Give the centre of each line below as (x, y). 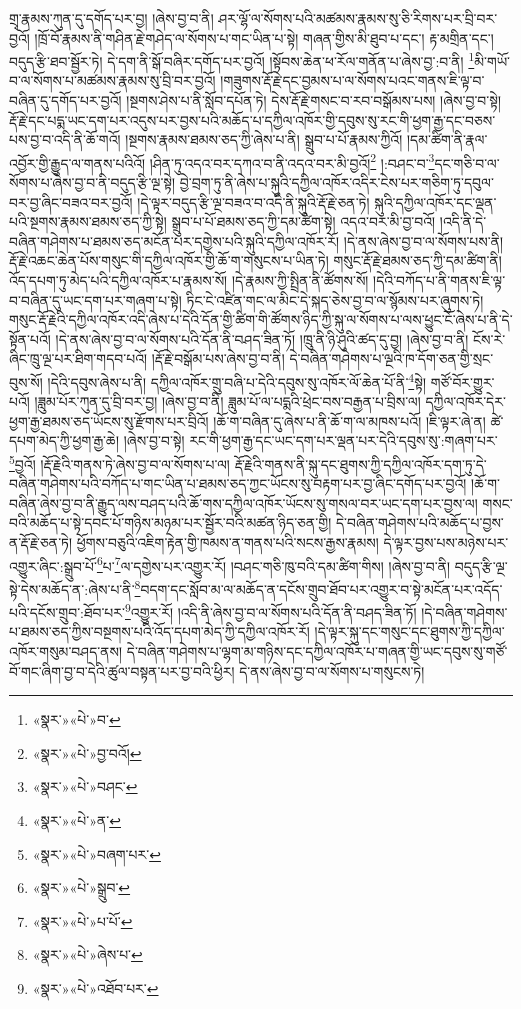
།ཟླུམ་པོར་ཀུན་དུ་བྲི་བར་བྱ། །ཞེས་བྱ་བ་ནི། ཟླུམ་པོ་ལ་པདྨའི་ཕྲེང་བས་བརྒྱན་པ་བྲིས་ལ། (227, 401)
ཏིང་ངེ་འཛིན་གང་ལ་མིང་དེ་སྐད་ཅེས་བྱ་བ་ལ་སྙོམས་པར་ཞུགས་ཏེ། (335, 299)
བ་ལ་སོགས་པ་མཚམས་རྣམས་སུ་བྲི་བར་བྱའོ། (112, 80)
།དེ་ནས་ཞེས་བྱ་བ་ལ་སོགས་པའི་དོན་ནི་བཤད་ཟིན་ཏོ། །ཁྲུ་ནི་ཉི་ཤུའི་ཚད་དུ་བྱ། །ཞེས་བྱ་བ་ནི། (262, 338)
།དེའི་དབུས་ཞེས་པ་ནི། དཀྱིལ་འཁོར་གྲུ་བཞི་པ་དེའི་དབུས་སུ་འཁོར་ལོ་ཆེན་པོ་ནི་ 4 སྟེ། (237, 380)
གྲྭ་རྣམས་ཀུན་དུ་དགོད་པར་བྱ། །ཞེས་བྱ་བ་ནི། (111, 18)
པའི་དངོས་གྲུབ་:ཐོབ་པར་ (67, 611)
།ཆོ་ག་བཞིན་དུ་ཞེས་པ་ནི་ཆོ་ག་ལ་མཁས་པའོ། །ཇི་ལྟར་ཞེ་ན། (349, 420)
